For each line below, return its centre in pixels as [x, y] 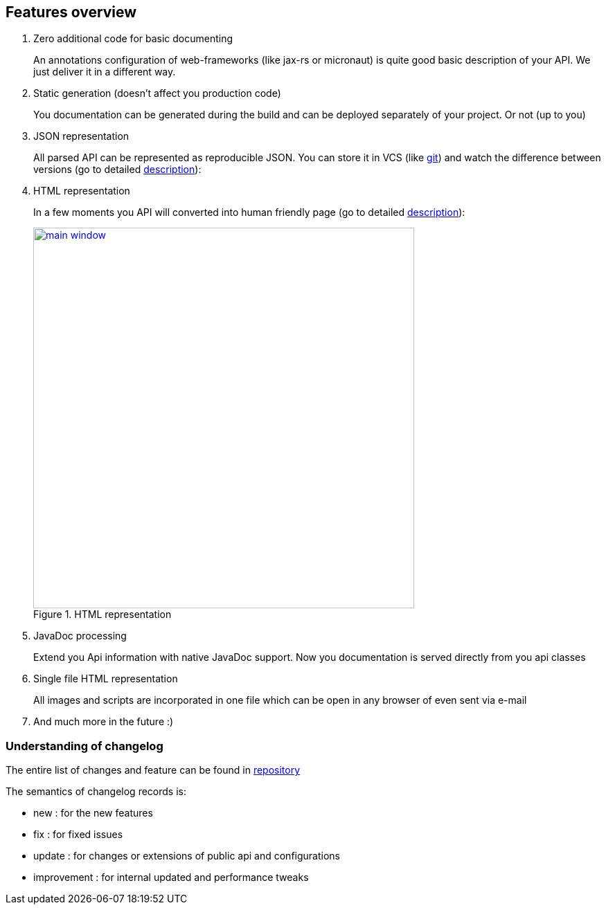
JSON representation [81, 136]
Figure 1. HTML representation [103, 615]
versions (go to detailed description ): [117, 170]
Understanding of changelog [84, 746]
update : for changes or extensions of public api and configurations [187, 856]
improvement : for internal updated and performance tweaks [171, 877]
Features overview [71, 12]
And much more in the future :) [104, 722]
